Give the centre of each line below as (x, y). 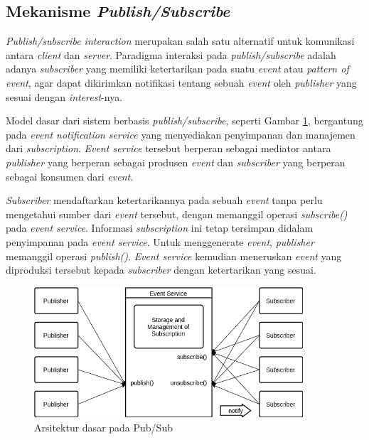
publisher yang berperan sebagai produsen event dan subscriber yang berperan (176, 162)
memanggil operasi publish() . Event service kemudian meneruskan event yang (174, 256)
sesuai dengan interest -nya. (64, 96)
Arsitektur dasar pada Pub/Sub (103, 427)
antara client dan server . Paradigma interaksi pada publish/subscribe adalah (171, 54)
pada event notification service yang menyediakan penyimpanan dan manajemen (181, 134)
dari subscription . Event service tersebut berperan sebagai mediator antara (169, 148)
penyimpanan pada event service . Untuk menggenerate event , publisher (160, 241)
